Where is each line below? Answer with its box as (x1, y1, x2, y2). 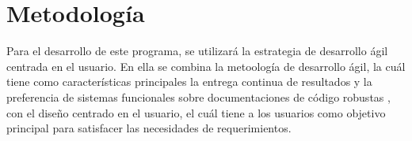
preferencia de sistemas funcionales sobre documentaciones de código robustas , (6, 88, 391, 105)
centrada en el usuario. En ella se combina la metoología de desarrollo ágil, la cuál (6, 58, 406, 74)
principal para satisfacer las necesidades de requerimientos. (6, 120, 292, 136)
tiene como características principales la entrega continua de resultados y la (6, 73, 372, 90)
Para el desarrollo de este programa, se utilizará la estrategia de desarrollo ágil (6, 43, 388, 59)
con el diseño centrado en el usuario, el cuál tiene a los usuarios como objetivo (6, 104, 386, 121)
